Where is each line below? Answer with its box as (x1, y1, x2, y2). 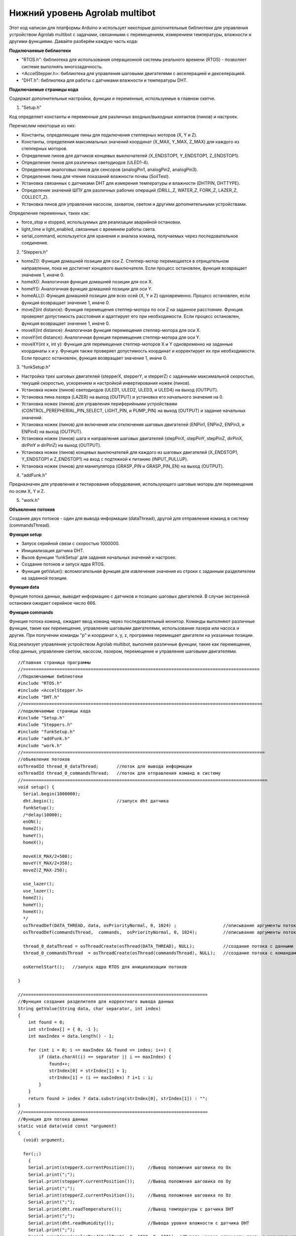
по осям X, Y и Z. (9, 488, 45, 494)
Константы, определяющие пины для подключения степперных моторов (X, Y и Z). (21, 132, 197, 138)
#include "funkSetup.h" (18, 729, 75, 734)
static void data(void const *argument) (18, 1123, 117, 1129)
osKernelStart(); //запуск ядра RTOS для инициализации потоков (23, 964, 187, 970)
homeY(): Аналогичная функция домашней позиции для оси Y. (21, 286, 152, 292)
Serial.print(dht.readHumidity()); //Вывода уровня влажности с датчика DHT (28, 1220, 250, 1226)
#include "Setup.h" (18, 715, 65, 721)
